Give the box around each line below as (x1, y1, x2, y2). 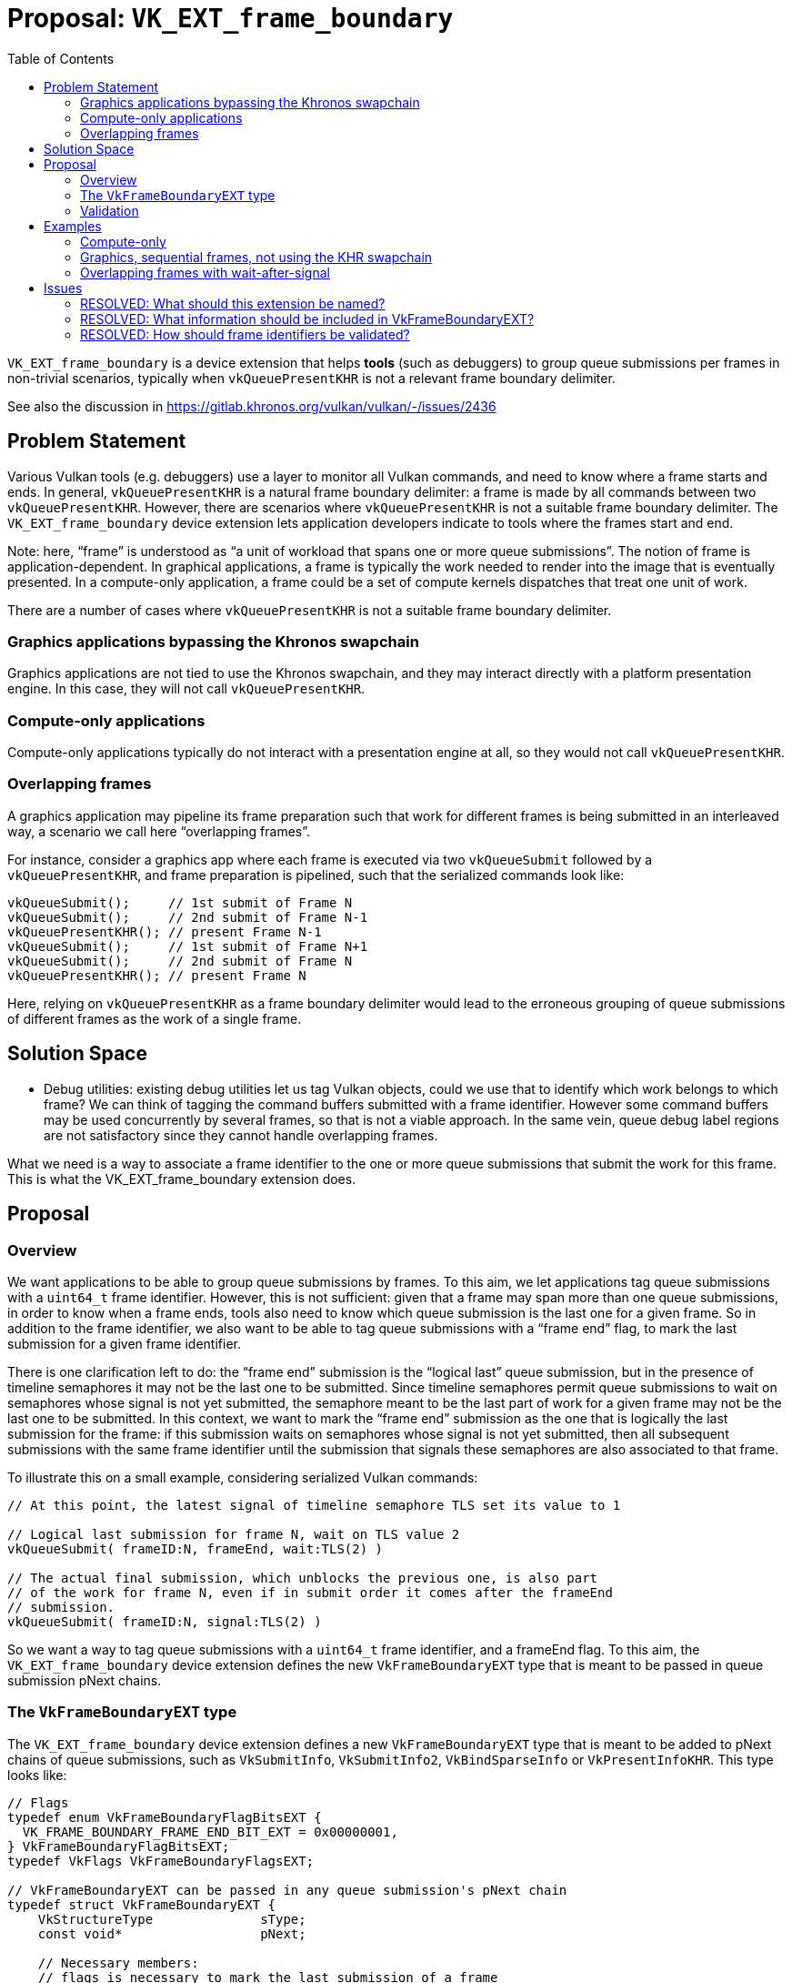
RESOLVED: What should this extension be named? (80, 295, 386, 311)
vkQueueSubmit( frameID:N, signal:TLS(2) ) (7, 1614, 322, 1629)
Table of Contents (7, 50, 115, 66)
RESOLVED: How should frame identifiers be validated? (80, 326, 410, 342)
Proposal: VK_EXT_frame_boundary (7, 3, 454, 34)
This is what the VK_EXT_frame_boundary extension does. (7, 1170, 356, 1187)
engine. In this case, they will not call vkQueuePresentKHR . (7, 681, 366, 697)
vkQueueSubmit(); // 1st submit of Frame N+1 (7, 938, 368, 954)
